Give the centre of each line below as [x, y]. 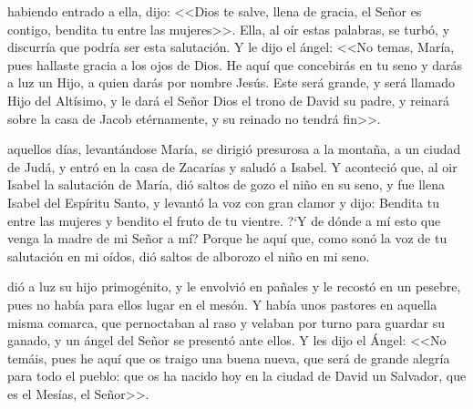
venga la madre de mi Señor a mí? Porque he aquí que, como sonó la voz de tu [227, 238]
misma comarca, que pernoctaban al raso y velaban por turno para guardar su [226, 322]
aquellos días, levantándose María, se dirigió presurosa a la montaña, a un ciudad [234, 149]
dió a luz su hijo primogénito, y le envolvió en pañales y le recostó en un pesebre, [234, 286]
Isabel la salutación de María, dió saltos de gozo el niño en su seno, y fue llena [226, 184]
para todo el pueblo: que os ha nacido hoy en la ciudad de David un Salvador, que [237, 376]
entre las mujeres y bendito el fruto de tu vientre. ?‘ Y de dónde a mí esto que [224, 220]
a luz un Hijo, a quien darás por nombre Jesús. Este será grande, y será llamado [231, 82]
